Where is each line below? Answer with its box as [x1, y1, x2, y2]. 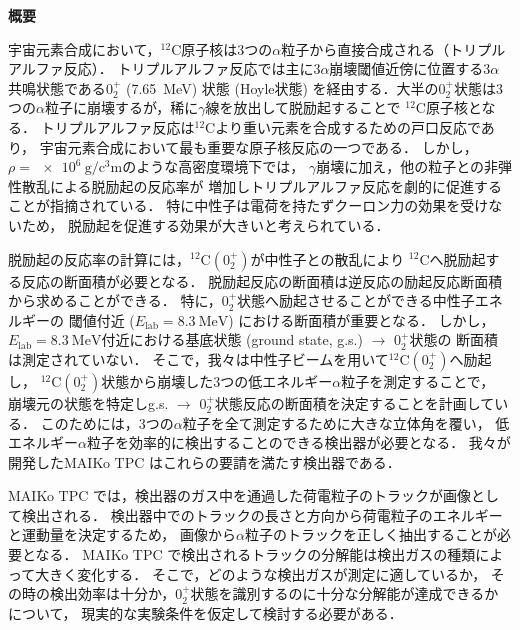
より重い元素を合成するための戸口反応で [215, 116, 481, 137]
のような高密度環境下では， [122, 156, 305, 177]
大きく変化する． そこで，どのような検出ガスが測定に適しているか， [35, 563, 487, 584]
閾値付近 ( [68, 309, 135, 330]
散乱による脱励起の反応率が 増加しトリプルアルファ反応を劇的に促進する [21, 175, 503, 196]
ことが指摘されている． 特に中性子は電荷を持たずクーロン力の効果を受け [8, 195, 489, 216]
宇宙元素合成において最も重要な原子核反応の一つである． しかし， [39, 136, 478, 157]
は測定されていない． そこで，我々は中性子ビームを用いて [8, 348, 389, 369]
